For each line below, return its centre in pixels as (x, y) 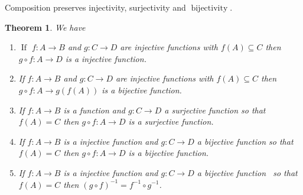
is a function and (94, 110)
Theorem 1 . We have (45, 27)
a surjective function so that (215, 110)
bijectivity (209, 8)
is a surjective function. (171, 121)
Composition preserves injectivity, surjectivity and (95, 7)
